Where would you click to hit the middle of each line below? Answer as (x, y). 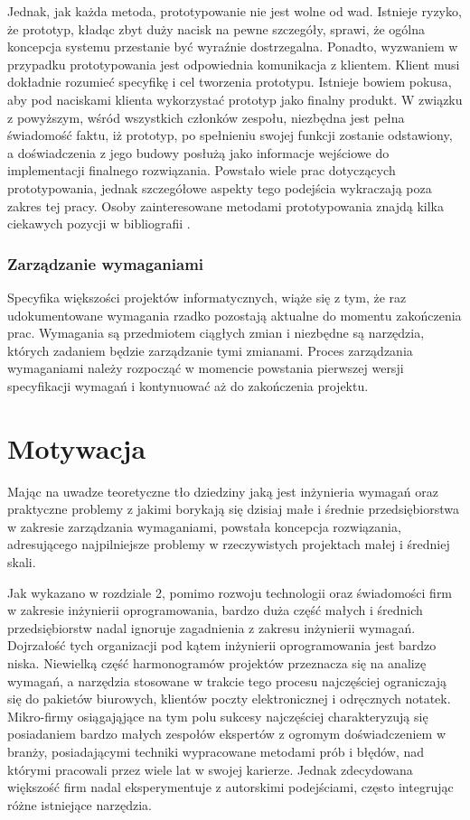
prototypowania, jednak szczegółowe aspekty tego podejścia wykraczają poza (220, 187)
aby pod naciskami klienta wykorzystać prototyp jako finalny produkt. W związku (235, 99)
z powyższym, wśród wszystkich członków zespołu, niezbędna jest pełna (206, 117)
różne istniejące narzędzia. (80, 804)
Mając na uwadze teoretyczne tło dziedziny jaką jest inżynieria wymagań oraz (223, 491)
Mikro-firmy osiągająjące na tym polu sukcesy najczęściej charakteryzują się (218, 716)
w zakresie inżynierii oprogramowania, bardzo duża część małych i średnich (215, 610)
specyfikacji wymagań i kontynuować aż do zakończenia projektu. (188, 385)
